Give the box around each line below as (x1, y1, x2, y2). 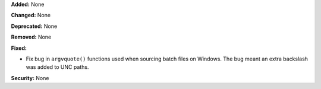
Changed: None (11, 12, 51, 19)
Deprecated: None (11, 23, 58, 30)
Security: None (11, 74, 49, 81)
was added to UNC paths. (26, 63, 89, 71)
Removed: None (11, 33, 52, 41)
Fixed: (11, 44, 27, 52)
